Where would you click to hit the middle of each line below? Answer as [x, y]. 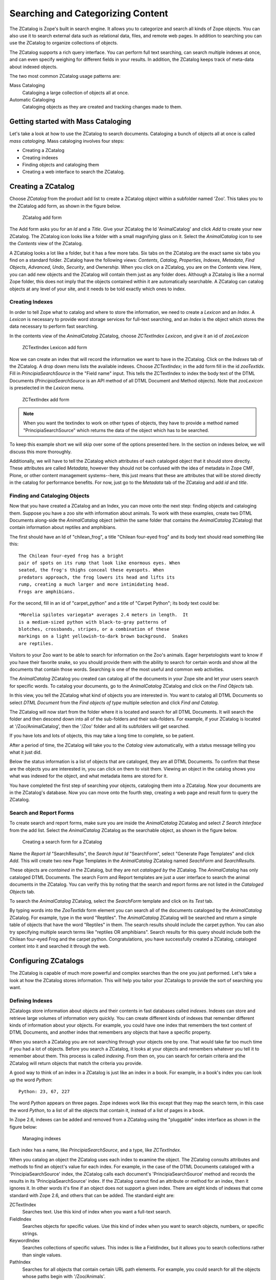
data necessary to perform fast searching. [54, 326]
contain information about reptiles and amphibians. [63, 527]
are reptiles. [36, 643]
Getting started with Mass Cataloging [70, 122]
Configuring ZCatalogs [47, 961]
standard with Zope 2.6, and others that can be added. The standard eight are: [92, 1195]
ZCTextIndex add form [46, 399]
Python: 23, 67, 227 [44, 1092]
